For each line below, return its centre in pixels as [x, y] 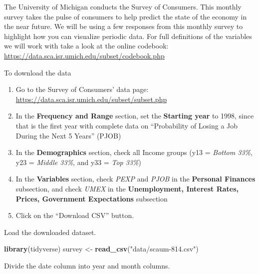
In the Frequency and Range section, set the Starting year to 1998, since [135, 116]
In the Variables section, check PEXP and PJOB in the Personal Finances [135, 179]
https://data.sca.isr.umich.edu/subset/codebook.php [84, 55]
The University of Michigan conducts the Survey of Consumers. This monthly [123, 6]
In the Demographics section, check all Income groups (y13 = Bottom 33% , [134, 152]
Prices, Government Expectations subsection [92, 198]
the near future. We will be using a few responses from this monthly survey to [124, 26]
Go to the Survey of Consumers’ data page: [82, 89]
